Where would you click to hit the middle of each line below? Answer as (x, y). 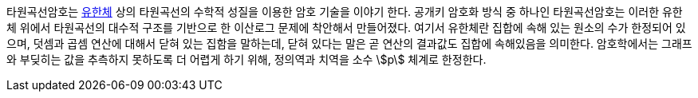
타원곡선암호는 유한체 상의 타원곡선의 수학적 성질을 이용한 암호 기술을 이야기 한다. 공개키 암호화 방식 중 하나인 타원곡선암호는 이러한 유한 (345, 12)
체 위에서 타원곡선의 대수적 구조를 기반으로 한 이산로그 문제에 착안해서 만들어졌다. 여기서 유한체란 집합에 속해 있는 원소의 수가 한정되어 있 (346, 27)
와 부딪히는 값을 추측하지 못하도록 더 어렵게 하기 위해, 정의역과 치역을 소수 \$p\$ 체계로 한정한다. (246, 59)
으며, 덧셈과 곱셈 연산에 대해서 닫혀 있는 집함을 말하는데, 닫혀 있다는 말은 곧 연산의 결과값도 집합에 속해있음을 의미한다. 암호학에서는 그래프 (349, 43)
